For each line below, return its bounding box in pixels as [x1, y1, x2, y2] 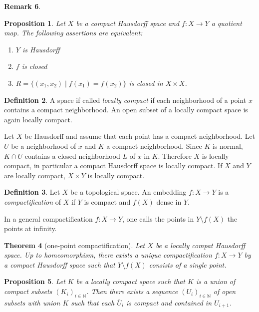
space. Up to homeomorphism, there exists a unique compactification [4, 250, 212, 260]
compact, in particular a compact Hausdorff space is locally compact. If [4, 160, 223, 171]
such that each [71, 297, 115, 308]
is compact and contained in [126, 297, 212, 308]
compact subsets [4, 286, 52, 297]
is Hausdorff [22, 44, 60, 54]
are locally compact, [4, 170, 65, 180]
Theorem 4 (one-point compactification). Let [4, 240, 145, 250]
